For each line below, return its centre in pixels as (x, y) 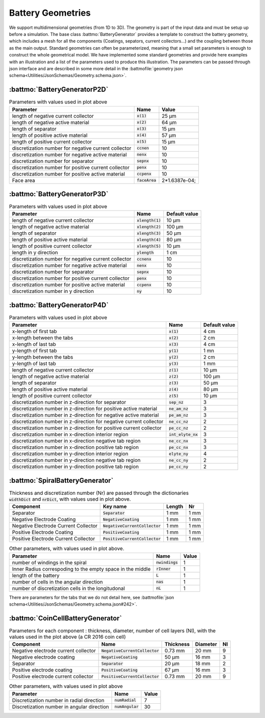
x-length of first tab (35, 331)
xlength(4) (149, 240)
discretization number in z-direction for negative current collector (88, 422)
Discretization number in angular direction (60, 707)
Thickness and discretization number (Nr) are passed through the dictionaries (99, 493)
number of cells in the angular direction (57, 582)
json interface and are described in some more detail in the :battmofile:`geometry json (96, 68)
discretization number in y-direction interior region (70, 454)
